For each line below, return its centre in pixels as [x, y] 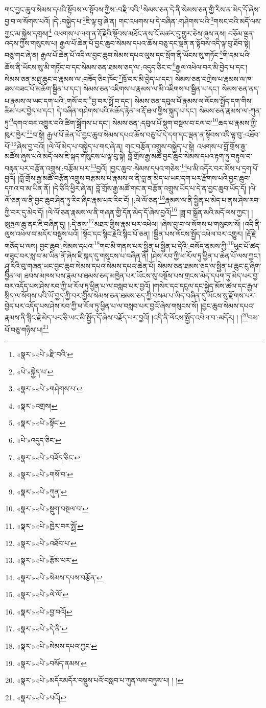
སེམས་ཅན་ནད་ [241, 89]
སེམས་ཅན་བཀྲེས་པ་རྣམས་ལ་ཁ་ [214, 78]
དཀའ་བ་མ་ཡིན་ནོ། [28, 188]
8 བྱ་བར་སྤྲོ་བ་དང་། [110, 100]
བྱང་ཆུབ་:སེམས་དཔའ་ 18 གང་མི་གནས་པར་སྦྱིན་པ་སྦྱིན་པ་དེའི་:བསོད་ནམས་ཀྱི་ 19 [137, 245]
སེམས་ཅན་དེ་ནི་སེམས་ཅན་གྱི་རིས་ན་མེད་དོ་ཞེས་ [202, 9]
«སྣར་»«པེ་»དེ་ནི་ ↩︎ [42, 629]
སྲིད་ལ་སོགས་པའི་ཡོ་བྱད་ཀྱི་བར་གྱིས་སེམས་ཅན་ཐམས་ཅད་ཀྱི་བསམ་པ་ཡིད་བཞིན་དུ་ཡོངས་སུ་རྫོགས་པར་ [130, 296]
